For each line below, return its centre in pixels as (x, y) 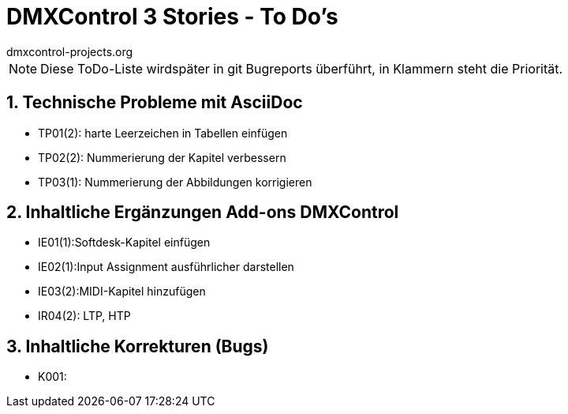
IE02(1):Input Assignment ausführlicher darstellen (166, 267)
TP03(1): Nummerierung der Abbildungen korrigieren (175, 182)
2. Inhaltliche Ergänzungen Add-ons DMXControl (203, 213)
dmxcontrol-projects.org (70, 51)
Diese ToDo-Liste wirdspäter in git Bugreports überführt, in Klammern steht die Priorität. (302, 68)
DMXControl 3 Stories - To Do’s (172, 17)
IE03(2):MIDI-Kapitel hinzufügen (122, 292)
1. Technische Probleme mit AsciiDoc (155, 103)
